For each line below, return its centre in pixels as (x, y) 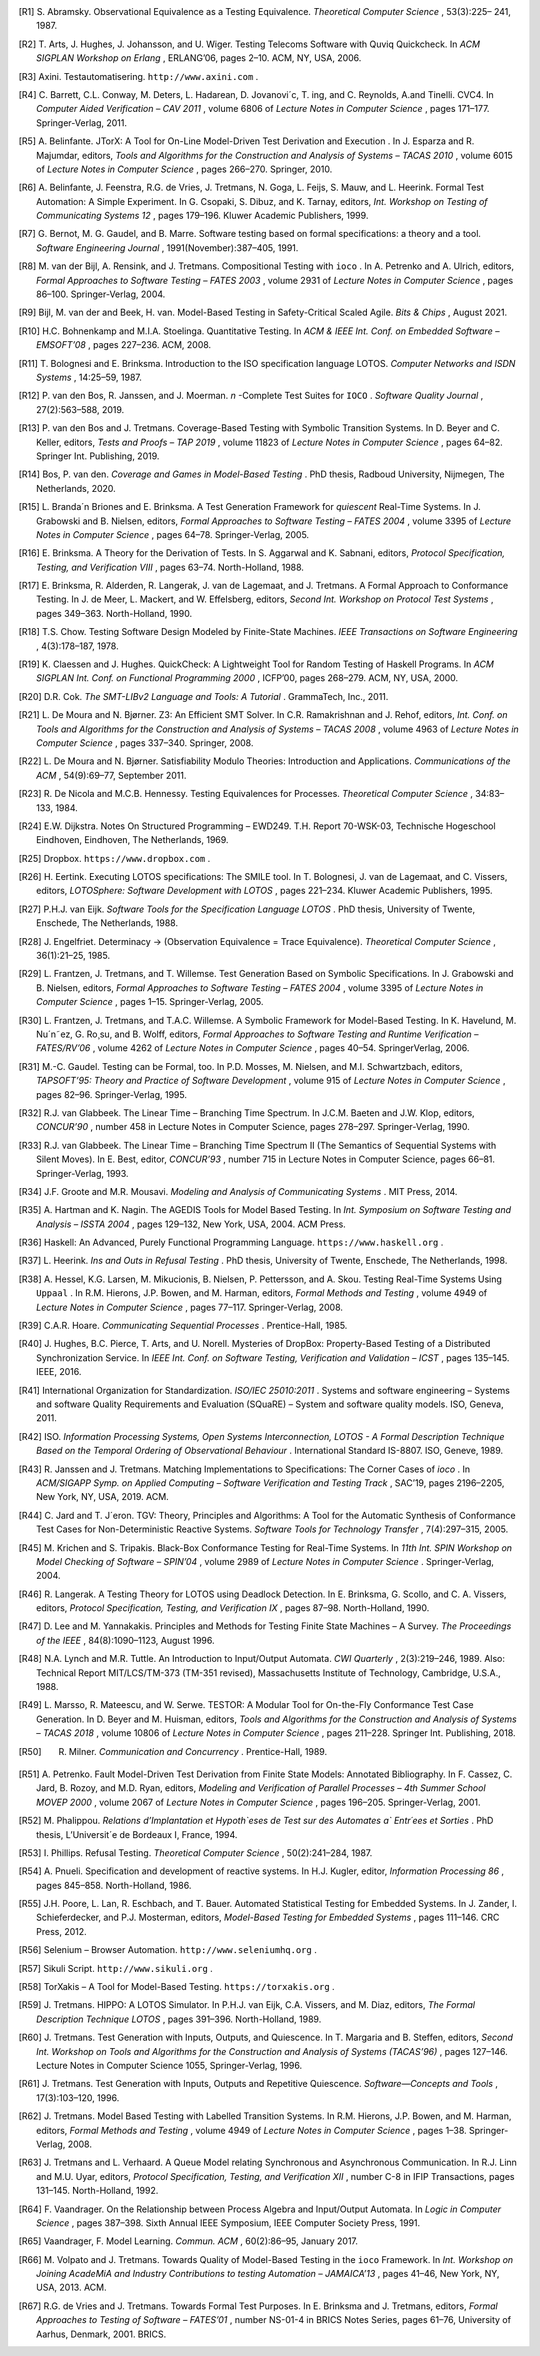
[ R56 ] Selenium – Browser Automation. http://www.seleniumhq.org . (167, 1950)
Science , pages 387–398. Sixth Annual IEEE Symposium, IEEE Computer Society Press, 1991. (228, 2222)
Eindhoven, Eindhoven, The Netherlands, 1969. (132, 840)
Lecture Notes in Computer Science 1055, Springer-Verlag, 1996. (169, 2065)
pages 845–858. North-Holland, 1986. (114, 1885)
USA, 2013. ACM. (71, 2287)
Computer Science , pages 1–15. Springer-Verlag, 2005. (150, 1002)
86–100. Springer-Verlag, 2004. (101, 294)
